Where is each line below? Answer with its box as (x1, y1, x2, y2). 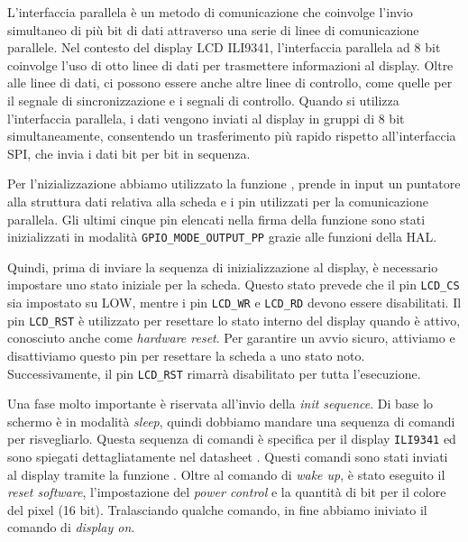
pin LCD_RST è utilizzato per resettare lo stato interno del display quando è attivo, (7, 310, 461, 329)
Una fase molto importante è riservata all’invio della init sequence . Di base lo (7, 394, 434, 413)
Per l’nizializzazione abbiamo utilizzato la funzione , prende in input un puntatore (7, 174, 461, 193)
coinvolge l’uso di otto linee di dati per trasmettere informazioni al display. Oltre (7, 55, 454, 74)
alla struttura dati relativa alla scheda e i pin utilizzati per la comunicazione (7, 191, 428, 210)
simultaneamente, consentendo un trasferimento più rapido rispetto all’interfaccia (7, 126, 456, 145)
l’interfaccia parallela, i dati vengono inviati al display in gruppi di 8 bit (7, 108, 405, 127)
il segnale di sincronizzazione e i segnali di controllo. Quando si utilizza (7, 90, 399, 109)
